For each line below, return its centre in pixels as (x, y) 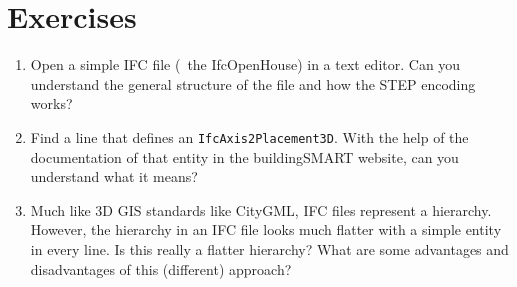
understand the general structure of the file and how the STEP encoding (253, 83)
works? (51, 103)
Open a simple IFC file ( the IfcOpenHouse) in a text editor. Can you (245, 64)
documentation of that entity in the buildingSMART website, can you (244, 156)
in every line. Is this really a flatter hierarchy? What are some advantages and (269, 248)
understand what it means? (114, 176)
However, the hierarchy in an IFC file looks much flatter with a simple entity (266, 229)
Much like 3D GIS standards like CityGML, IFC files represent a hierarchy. (261, 209)
